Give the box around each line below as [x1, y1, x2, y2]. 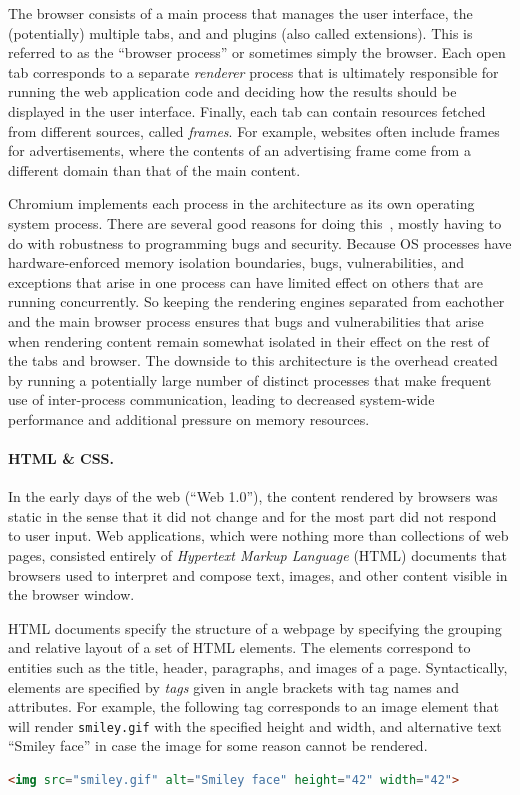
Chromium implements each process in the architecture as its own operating [8, 193, 475, 214]
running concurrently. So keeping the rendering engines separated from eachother [8, 291, 505, 312]
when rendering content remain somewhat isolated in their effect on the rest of [8, 330, 490, 351]
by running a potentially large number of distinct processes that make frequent [8, 369, 492, 390]
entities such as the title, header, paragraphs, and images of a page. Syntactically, [8, 657, 508, 678]
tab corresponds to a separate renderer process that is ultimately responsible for [8, 61, 499, 82]
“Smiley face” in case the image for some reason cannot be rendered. [8, 735, 428, 756]
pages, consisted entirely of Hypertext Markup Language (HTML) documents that [8, 545, 507, 566]
